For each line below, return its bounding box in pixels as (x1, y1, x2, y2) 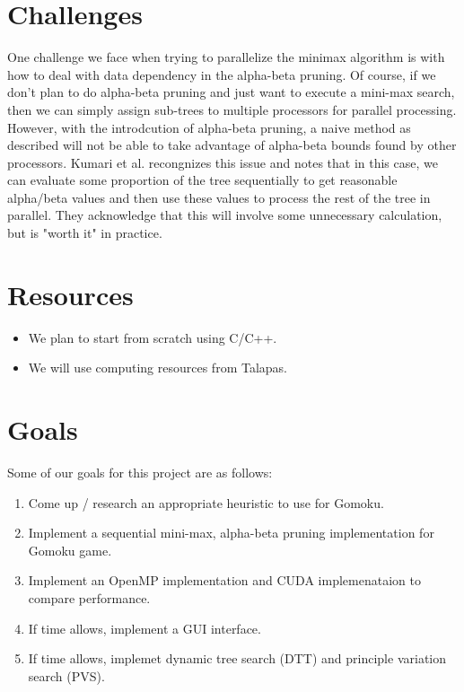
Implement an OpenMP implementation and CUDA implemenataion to (28, 571, 421, 590)
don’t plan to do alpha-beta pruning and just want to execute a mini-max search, (7, 83, 455, 101)
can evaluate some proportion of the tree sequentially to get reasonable (7, 171, 398, 189)
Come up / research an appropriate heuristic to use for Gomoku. (28, 493, 384, 512)
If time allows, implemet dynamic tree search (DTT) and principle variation (28, 649, 447, 668)
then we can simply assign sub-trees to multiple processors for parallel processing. (7, 100, 457, 118)
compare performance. (28, 589, 151, 608)
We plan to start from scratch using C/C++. (28, 328, 277, 346)
